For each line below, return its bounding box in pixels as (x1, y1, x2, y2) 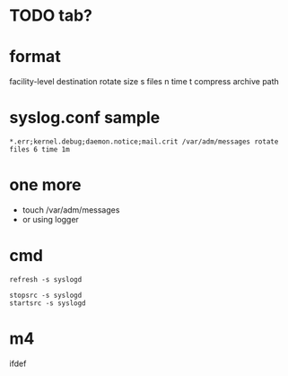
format (9, 47, 61, 67)
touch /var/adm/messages (22, 205, 120, 215)
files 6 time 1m (9, 145, 70, 154)
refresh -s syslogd (9, 275, 83, 284)
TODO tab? (9, 5, 92, 26)
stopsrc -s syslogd (9, 291, 83, 300)
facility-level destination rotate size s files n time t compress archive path (9, 76, 280, 87)
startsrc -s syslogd (9, 298, 87, 308)
